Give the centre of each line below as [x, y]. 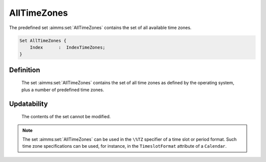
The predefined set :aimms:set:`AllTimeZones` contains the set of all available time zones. [100, 28]
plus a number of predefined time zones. [63, 90]
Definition [25, 70]
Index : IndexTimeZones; [67, 47]
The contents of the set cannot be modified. [66, 117]
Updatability [29, 104]
